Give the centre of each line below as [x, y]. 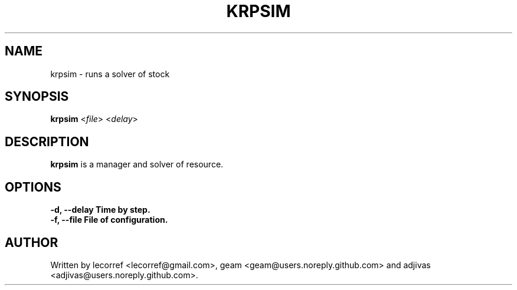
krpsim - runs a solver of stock [110, 74]
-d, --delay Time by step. [100, 210]
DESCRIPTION [47, 141]
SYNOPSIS [37, 97]
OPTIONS [33, 187]
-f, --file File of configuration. [109, 220]
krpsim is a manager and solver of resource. [137, 164]
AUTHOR [32, 242]
